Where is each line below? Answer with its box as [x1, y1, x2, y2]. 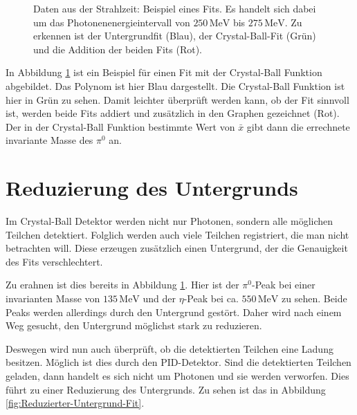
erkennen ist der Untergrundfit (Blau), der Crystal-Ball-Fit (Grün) [33, 28, 316, 43]
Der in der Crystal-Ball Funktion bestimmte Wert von [6, 119, 235, 133]
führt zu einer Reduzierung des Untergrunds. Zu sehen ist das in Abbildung [6, 382, 326, 396]
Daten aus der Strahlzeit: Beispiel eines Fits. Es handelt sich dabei [33, 1, 316, 15]
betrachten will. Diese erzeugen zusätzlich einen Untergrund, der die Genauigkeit [6, 241, 348, 255]
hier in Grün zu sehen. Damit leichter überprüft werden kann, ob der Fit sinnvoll [6, 92, 349, 107]
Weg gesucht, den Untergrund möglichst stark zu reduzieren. [6, 318, 262, 333]
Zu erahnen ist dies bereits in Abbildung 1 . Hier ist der [6, 277, 239, 292]
